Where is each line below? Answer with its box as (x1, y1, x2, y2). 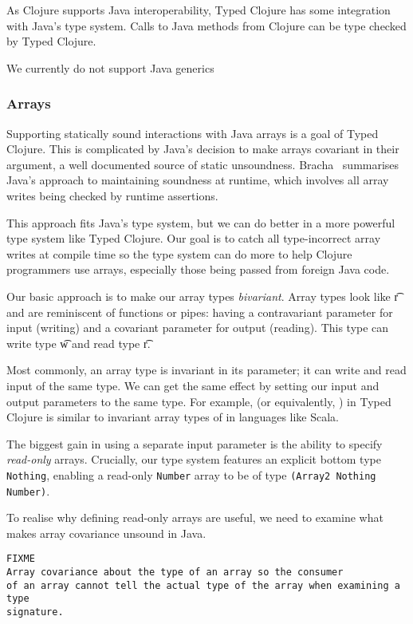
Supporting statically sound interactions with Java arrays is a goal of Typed (6, 124, 379, 141)
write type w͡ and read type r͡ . (6, 334, 151, 351)
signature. (6, 606, 64, 618)
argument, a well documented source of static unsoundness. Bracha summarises (6, 156, 399, 172)
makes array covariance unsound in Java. (6, 524, 206, 541)
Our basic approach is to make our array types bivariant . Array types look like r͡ (6, 287, 399, 304)
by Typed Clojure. (6, 33, 96, 49)
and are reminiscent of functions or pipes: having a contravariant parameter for (6, 303, 393, 320)
